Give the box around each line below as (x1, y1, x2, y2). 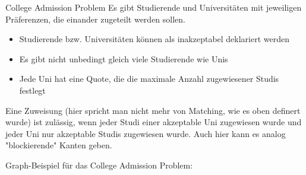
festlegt (19, 84, 46, 96)
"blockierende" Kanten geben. (5, 139, 112, 151)
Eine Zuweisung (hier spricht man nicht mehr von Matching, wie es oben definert (5, 104, 301, 116)
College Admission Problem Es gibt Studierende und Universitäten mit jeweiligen (5, 1, 302, 13)
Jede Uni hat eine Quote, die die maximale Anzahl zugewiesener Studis (19, 72, 279, 85)
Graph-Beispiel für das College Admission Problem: (5, 158, 193, 171)
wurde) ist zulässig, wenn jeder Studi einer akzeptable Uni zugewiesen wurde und (5, 116, 302, 128)
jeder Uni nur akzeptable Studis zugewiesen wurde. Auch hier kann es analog (5, 127, 286, 139)
